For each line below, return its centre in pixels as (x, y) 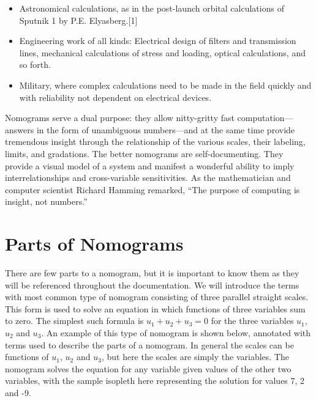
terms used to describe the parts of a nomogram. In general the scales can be (149, 344)
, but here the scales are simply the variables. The (195, 357)
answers (20, 129)
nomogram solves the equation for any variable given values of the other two (148, 368)
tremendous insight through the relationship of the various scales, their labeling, (155, 142)
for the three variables (252, 321)
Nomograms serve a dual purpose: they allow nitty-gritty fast (120, 118)
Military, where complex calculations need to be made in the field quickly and (165, 85)
